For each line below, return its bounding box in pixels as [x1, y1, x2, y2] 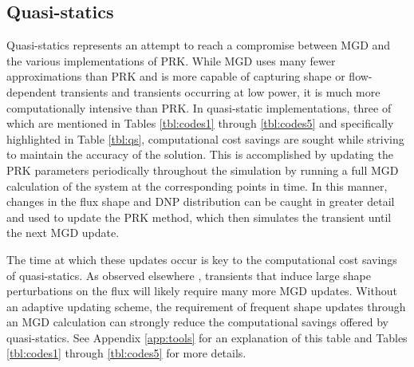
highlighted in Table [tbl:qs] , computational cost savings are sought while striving [6, 130, 404, 147]
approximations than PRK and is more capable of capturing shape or [6, 68, 345, 85]
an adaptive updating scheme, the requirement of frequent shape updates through [6, 298, 406, 314]
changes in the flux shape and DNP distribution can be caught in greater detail [6, 193, 395, 210]
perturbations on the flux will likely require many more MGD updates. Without [6, 282, 397, 299]
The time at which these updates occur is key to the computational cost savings [6, 251, 397, 267]
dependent [6, 83, 57, 100]
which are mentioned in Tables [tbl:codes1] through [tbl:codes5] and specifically [6, 115, 394, 132]
